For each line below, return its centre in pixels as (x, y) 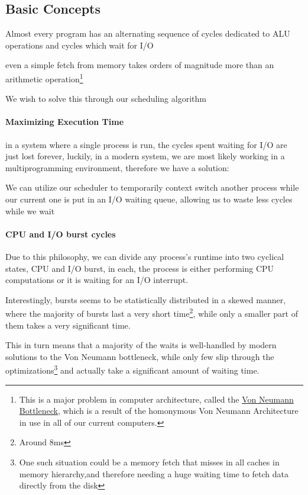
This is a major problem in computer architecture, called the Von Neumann (156, 399)
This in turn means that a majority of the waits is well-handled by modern (141, 345)
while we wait (30, 210)
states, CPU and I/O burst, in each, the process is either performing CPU (140, 268)
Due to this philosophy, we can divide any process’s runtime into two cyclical (145, 256)
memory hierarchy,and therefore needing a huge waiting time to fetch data (154, 473)
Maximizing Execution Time (65, 122)
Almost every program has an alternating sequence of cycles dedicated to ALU (148, 33)
